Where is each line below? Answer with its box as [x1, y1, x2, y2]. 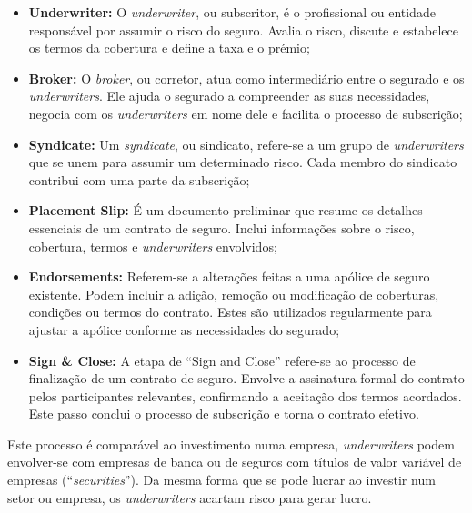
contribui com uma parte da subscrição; [28, 170, 250, 189]
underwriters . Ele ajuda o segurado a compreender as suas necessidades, [28, 86, 430, 105]
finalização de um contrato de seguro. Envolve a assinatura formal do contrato [28, 369, 465, 388]
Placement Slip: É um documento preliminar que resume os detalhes [28, 201, 423, 220]
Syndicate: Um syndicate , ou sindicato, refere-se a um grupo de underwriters [28, 134, 464, 153]
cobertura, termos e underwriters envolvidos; [28, 236, 277, 255]
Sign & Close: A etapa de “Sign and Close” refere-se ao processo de [28, 350, 416, 370]
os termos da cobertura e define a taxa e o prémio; [28, 38, 310, 57]
